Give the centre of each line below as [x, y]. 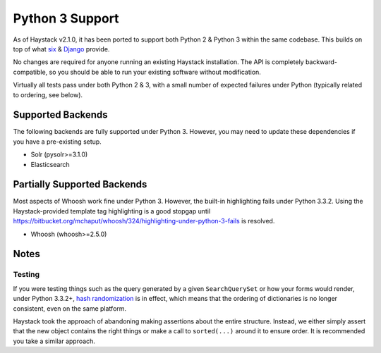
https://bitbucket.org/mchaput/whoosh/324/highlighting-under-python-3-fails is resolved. [144, 221]
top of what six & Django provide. [61, 49]
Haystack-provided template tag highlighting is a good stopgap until [112, 211]
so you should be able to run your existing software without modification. [155, 72]
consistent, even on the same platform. [70, 308]
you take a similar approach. [54, 341]
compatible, [30, 72]
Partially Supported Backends [80, 184]
